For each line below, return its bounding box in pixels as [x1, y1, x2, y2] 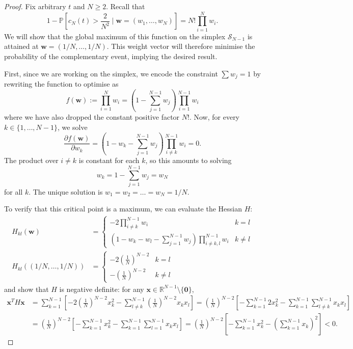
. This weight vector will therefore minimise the [106, 41, 255, 51]
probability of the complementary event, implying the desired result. [4, 50, 218, 61]
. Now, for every [189, 112, 240, 122]
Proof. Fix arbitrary [4, 1, 66, 11]
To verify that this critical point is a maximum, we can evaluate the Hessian [4, 203, 242, 214]
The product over [4, 155, 59, 166]
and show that [4, 283, 49, 294]
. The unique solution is [29, 186, 103, 197]
